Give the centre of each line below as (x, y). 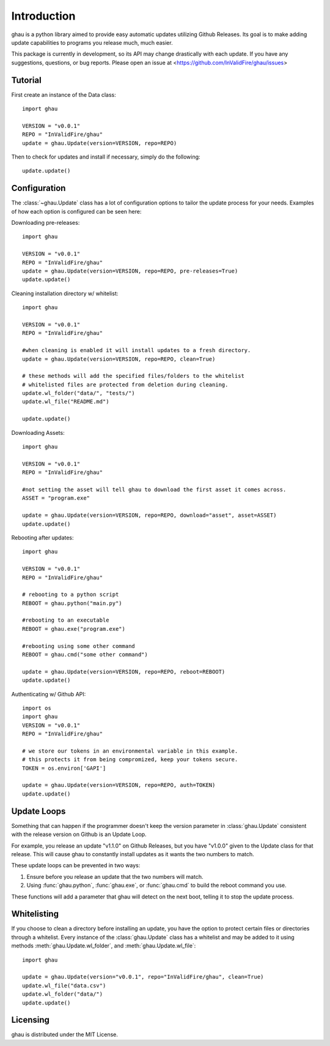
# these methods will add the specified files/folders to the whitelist (133, 376)
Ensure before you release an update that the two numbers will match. (115, 876)
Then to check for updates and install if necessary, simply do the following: (106, 157)
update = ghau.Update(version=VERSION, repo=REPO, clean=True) (119, 359)
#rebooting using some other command (79, 646)
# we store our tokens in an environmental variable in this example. (130, 751)
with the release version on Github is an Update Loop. (79, 834)
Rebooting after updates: (42, 537)
